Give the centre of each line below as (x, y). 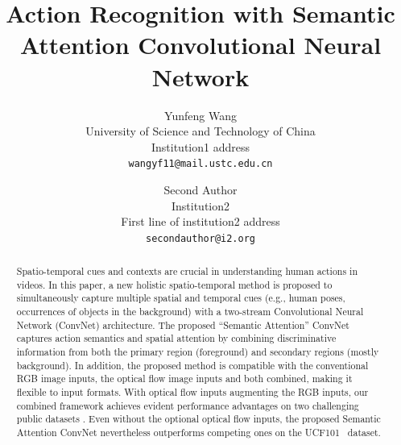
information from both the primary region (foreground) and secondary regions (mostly (198, 352)
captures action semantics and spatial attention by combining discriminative (176, 338)
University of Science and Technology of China (200, 131)
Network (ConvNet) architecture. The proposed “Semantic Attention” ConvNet (183, 324)
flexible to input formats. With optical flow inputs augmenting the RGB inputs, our (192, 392)
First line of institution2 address (200, 221)
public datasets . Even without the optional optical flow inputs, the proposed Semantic (198, 419)
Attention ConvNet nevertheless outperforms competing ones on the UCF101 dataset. (198, 433)
